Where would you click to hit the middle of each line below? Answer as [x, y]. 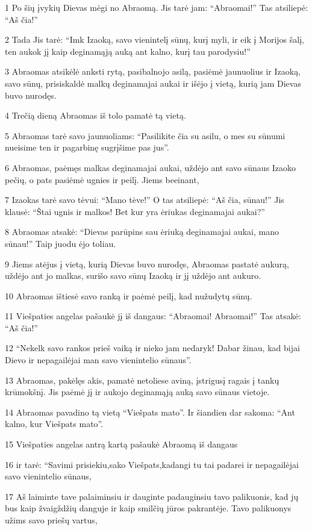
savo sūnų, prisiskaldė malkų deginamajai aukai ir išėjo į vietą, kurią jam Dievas [153, 83]
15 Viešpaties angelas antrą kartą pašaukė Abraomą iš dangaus [121, 444]
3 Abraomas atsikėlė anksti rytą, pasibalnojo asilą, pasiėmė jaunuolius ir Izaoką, [153, 71]
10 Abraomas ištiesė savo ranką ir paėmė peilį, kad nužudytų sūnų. [129, 295]
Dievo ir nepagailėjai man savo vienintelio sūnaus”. [98, 360]
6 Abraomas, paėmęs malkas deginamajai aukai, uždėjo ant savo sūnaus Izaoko [151, 167]
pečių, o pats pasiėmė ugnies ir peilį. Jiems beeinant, [102, 179]
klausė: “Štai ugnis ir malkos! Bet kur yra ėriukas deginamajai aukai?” [135, 211]
